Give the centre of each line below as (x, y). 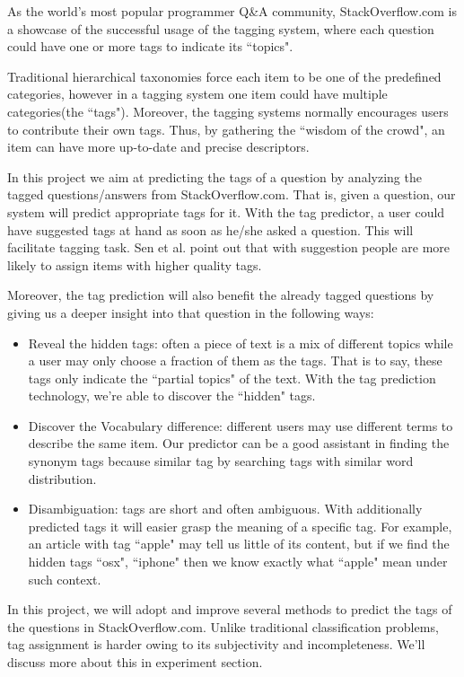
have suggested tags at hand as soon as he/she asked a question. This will (210, 229)
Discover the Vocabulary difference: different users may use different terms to (241, 425)
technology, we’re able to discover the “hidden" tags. (172, 396)
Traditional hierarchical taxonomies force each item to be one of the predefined (224, 76)
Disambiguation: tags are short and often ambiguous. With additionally (225, 509)
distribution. (62, 478)
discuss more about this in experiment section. (135, 662)
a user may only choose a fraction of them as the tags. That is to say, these (235, 360)
